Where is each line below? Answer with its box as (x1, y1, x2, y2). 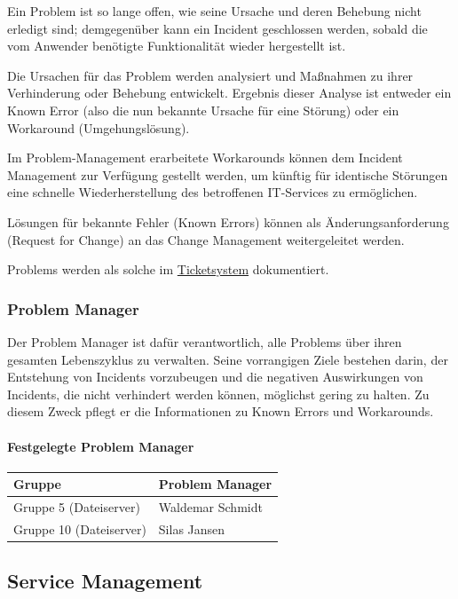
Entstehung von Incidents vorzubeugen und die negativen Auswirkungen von (7, 367, 423, 386)
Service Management (7, 567, 203, 595)
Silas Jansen (158, 519, 225, 538)
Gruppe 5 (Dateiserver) (13, 498, 140, 516)
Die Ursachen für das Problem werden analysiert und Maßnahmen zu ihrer (7, 66, 414, 84)
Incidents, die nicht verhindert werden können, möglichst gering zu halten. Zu (7, 384, 430, 403)
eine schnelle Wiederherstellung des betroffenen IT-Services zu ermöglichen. (7, 183, 418, 201)
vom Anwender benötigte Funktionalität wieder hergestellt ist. (7, 36, 346, 55)
